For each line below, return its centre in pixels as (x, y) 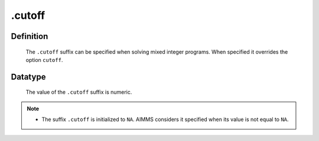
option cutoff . (44, 60)
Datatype (28, 77)
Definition (30, 36)
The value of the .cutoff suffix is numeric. (79, 92)
